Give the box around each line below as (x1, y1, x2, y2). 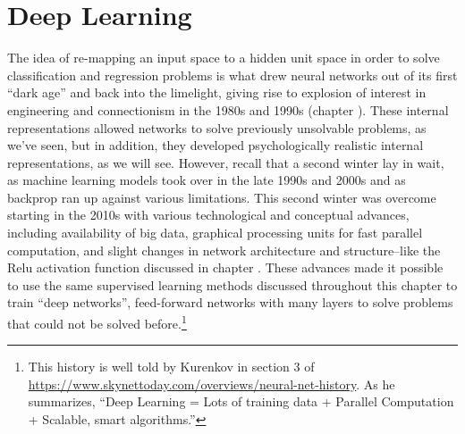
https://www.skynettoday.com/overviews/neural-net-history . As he (28, 374, 395, 393)
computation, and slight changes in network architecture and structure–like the (7, 240, 441, 259)
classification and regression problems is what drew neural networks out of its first (7, 65, 458, 84)
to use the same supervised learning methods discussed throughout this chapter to (7, 275, 458, 294)
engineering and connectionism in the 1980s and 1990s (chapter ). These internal (7, 100, 449, 119)
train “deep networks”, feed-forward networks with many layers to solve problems (7, 293, 453, 312)
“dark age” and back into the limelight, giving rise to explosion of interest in (7, 83, 427, 102)
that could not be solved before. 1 (7, 312, 187, 332)
